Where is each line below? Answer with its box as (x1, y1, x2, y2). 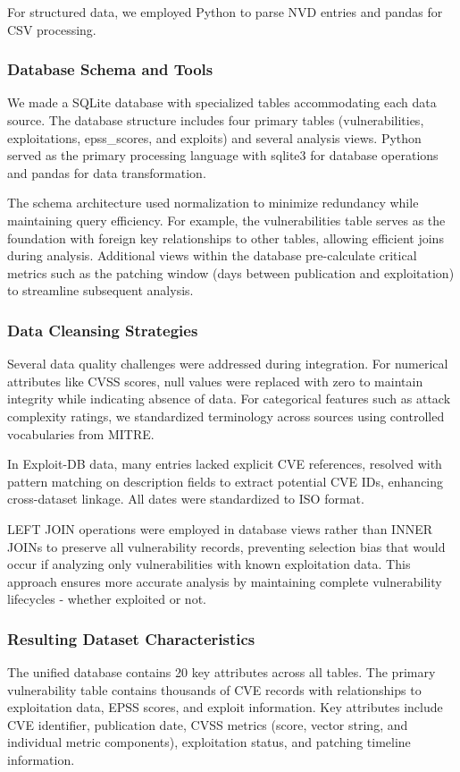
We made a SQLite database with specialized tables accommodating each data (7, 93, 437, 112)
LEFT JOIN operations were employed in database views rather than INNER (7, 519, 432, 538)
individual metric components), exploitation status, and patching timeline (7, 733, 411, 751)
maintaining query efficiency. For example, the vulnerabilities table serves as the (7, 210, 446, 229)
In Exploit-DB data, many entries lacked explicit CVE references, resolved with (7, 454, 442, 473)
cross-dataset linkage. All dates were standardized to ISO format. (7, 489, 364, 508)
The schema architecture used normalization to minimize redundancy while (7, 193, 419, 212)
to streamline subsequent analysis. (7, 281, 194, 300)
